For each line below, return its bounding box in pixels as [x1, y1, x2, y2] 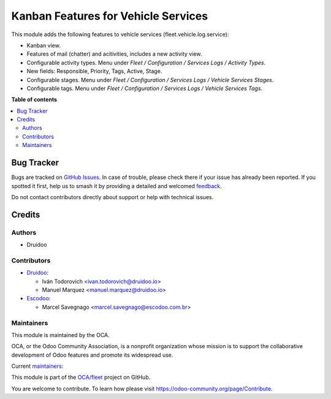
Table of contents [11, 96, 58, 104]
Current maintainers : [11, 362, 64, 370]
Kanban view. [26, 42, 61, 49]
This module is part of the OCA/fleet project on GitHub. [11, 374, 151, 381]
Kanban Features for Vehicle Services [11, 9, 208, 23]
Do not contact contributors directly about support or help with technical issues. [11, 193, 214, 200]
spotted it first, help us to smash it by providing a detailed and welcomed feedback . [11, 182, 222, 189]
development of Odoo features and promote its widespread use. [11, 351, 173, 359]
